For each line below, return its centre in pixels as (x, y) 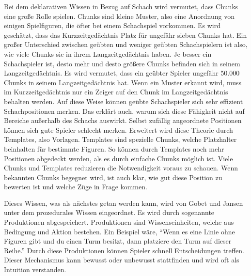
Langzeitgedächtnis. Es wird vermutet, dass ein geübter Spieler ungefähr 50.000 (122, 73)
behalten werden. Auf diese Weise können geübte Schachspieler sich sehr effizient (124, 101)
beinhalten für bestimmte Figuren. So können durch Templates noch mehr (114, 148)
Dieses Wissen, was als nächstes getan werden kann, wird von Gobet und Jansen (124, 203)
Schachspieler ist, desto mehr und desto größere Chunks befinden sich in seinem (122, 63)
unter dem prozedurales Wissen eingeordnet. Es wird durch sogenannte (109, 212)
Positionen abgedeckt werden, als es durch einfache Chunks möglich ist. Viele (118, 158)
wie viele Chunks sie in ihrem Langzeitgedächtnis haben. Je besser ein (108, 54)
